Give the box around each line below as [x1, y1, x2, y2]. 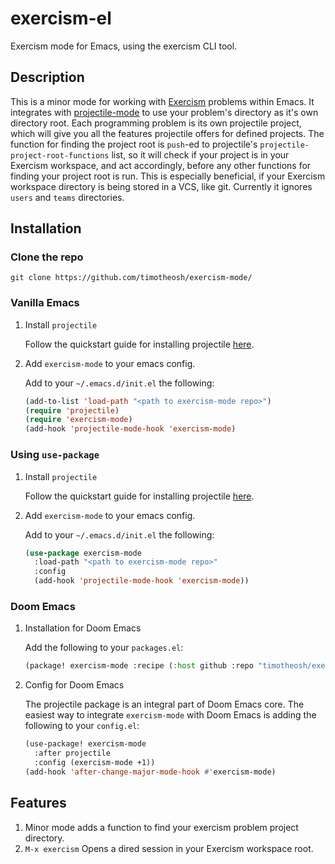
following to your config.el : [24, 720, 140, 732]
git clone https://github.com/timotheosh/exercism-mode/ [10, 273, 253, 283]
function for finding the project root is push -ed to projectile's [10, 138, 258, 150]
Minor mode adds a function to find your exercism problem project [24, 821, 299, 833]
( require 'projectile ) [24, 405, 120, 416]
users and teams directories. [10, 191, 125, 203]
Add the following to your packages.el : [24, 642, 184, 654]
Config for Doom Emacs [24, 679, 125, 691]
